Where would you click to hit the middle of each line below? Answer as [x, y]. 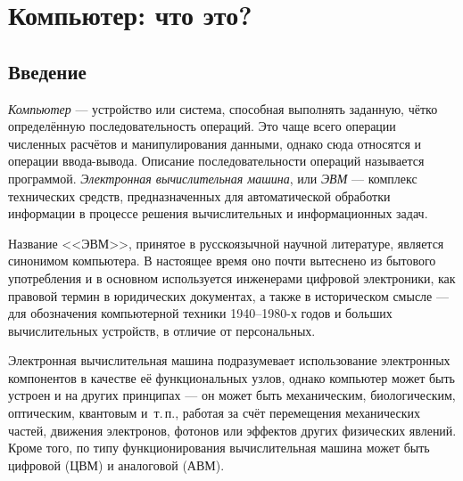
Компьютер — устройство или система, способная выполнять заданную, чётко [223, 108]
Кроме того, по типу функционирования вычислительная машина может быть [219, 448]
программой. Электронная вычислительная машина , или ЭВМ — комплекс [213, 178]
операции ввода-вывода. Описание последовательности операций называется [216, 161]
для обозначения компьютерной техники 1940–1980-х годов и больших [200, 313]
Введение [47, 71]
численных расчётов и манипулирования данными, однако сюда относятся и [215, 143]
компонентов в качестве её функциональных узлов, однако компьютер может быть [232, 377]
